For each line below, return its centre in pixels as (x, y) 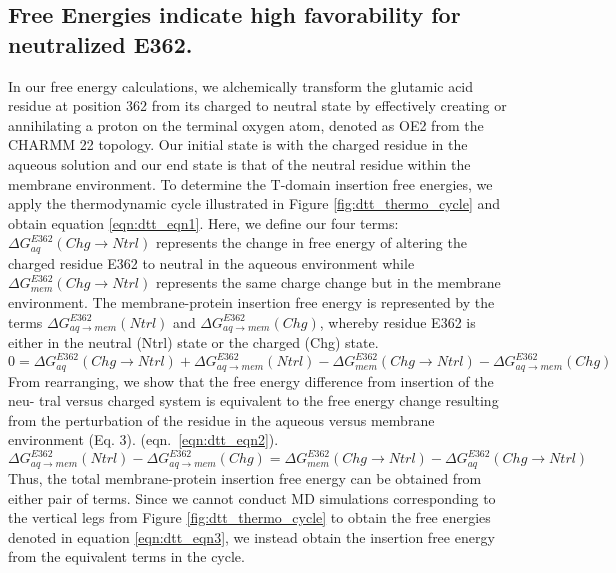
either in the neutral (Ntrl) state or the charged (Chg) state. (193, 342)
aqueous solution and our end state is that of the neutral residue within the (239, 163)
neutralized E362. (100, 43)
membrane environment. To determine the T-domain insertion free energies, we (250, 183)
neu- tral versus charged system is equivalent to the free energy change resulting (253, 400)
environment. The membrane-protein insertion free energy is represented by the (251, 301)
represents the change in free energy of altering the (311, 242)
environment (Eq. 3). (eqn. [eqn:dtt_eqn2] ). (143, 439)
